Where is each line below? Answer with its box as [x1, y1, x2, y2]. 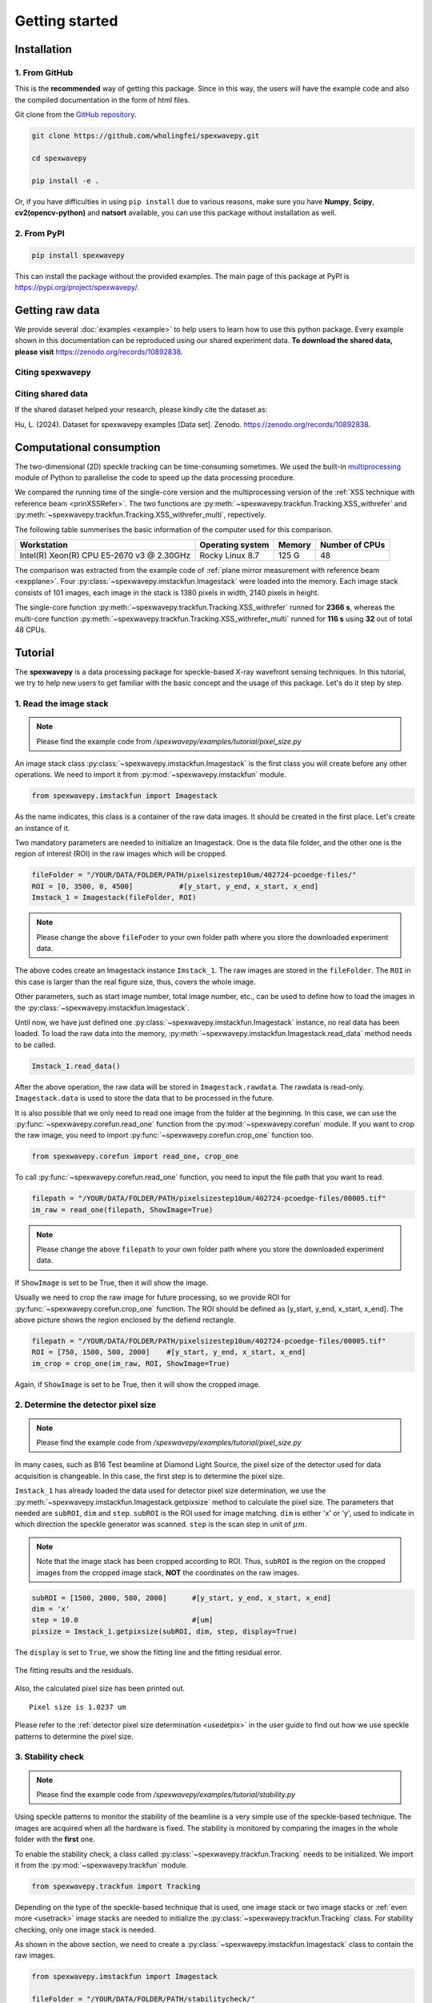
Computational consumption [14, 441, 161, 454]
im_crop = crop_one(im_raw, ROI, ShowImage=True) [31, 1359, 230, 1368]
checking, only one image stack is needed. [14, 1924, 156, 1934]
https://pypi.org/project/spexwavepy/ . [14, 282, 140, 292]
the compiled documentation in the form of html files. [14, 95, 190, 104]
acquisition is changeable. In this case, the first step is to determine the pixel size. [14, 1471, 285, 1481]
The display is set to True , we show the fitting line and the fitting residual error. [14, 1647, 282, 1657]
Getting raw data [14, 303, 100, 316]
